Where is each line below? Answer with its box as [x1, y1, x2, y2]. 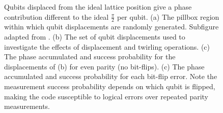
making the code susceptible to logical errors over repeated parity [4, 91, 209, 101]
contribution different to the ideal [4, 11, 109, 22]
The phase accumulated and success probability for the [4, 51, 176, 62]
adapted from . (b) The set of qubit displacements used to [4, 31, 185, 42]
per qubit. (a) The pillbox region [117, 11, 219, 22]
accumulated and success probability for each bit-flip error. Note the [4, 71, 217, 82]
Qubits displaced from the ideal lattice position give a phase [4, 2, 192, 12]
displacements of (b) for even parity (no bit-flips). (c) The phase [4, 61, 205, 71]
